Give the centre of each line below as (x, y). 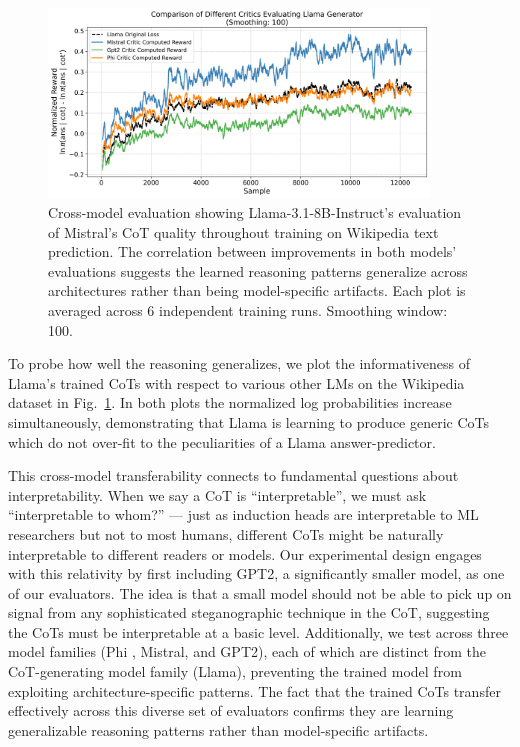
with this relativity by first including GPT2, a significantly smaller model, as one (256, 573)
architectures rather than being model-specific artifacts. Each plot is (257, 290)
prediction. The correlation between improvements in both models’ (252, 251)
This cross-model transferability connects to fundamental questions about (233, 475)
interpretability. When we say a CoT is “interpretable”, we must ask (217, 494)
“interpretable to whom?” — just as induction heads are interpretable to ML (243, 514)
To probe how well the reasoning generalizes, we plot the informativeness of (239, 363)
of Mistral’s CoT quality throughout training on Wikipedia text (243, 231)
